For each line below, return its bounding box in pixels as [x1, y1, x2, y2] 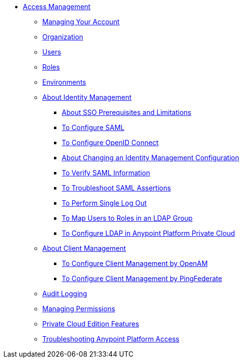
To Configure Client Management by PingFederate [62, 274, 222, 283]
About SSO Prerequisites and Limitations [62, 108, 191, 116]
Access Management [23, 2, 91, 11]
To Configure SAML [62, 123, 124, 132]
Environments [42, 78, 86, 86]
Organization [42, 33, 84, 41]
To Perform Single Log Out [62, 199, 147, 207]
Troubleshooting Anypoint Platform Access [42, 335, 179, 343]
